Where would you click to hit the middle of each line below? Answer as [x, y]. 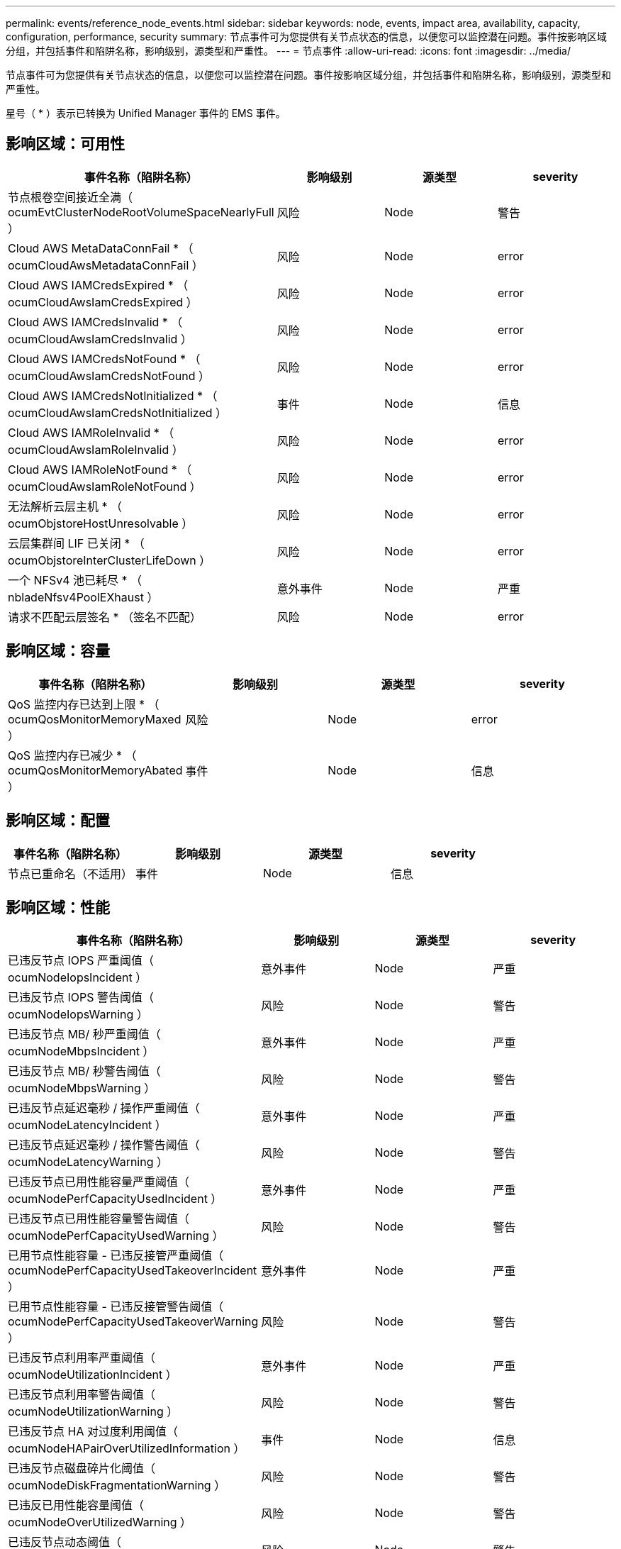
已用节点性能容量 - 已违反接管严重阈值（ [116, 1256]
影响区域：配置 [58, 821]
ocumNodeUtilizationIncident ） [93, 1375]
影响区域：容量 [58, 651]
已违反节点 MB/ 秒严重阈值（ [84, 1034]
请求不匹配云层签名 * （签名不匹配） [105, 617]
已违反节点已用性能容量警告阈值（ [99, 1219]
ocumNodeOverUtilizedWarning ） [100, 1522]
